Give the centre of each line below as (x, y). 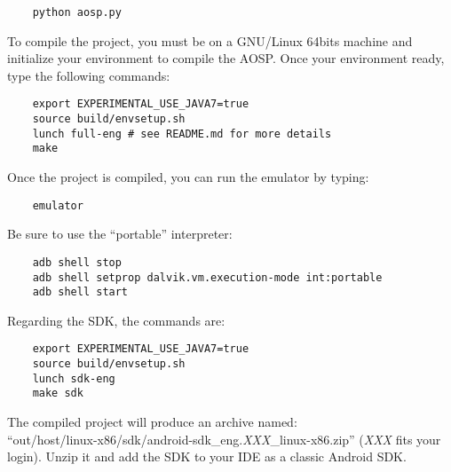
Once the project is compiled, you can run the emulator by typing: (188, 177)
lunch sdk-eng (74, 378)
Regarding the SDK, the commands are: (116, 320)
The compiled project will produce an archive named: (152, 422)
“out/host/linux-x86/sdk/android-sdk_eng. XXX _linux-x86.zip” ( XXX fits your (224, 439)
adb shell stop (77, 262)
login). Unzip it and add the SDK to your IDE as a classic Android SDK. (207, 456)
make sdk (58, 393)
